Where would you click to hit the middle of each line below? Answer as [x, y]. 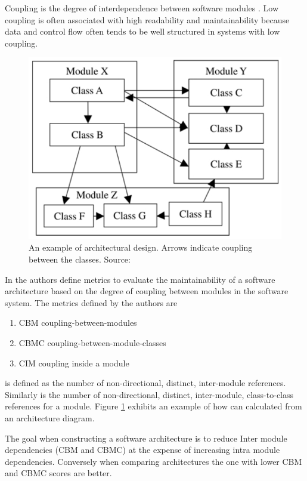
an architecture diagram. [50, 418]
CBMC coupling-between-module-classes [92, 343]
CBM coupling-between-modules [78, 323]
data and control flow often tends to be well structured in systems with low [142, 31]
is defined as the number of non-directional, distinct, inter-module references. [145, 383]
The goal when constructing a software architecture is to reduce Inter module [146, 438]
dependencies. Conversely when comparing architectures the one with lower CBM [153, 461]
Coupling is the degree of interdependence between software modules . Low [142, 8]
